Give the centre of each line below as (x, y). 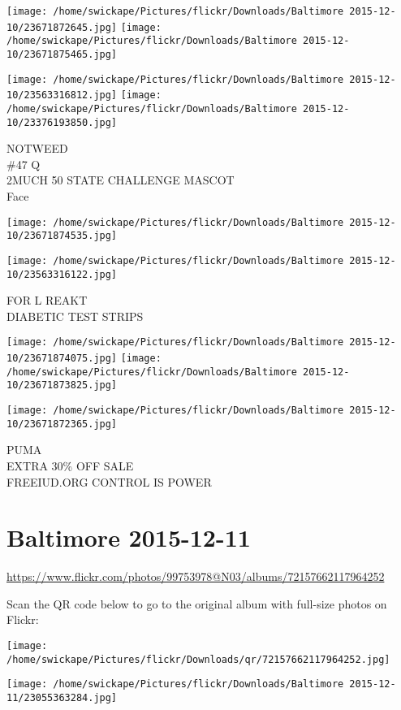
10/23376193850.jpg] (62, 122)
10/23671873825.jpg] (62, 385)
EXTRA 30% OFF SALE (70, 465)
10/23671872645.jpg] (62, 27)
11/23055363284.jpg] (62, 698)
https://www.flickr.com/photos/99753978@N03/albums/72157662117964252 (196, 576)
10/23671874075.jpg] (62, 359)
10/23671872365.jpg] (62, 424)
